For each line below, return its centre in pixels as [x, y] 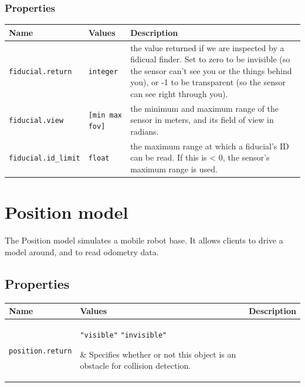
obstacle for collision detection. [135, 366]
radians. [145, 131]
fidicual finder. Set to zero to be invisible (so [210, 59]
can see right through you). [179, 93]
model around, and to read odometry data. [82, 251]
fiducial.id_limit [45, 159]
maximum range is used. [174, 169]
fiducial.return [40, 71]
